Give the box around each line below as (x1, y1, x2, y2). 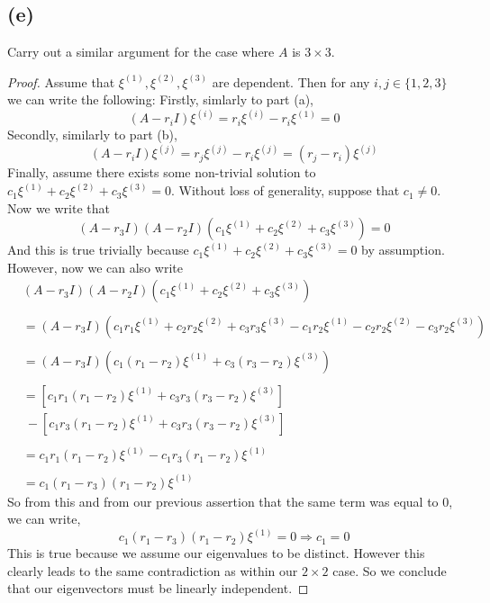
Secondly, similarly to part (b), (7, 125, 177, 144)
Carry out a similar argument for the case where (7, 42, 275, 61)
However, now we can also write (7, 257, 183, 276)
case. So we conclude (332, 561, 447, 580)
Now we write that (7, 198, 110, 217)
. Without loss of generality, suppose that (171, 181, 400, 200)
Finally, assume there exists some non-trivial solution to (7, 163, 316, 182)
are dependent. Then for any (212, 72, 370, 91)
